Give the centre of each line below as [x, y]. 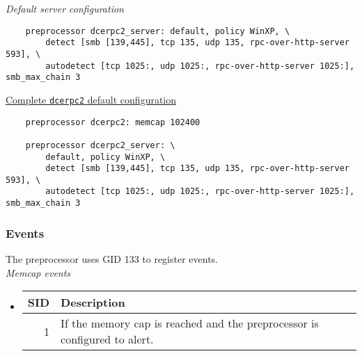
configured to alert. [107, 339]
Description [93, 302]
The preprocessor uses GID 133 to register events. [112, 259]
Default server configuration [65, 8]
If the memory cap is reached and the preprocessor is [190, 323]
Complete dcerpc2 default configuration [91, 99]
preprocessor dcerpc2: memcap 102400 [113, 122]
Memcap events [38, 272]
